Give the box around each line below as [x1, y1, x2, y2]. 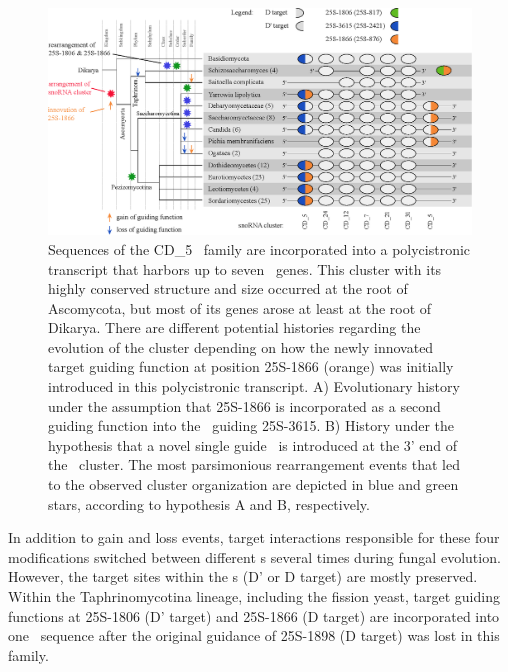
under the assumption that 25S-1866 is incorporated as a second [48, 395, 441, 416]
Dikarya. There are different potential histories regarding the [48, 317, 421, 338]
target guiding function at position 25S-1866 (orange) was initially [48, 356, 454, 377]
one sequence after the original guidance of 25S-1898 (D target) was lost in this [8, 625, 500, 646]
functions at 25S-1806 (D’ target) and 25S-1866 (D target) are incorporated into [8, 605, 500, 626]
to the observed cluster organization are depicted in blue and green [48, 474, 459, 495]
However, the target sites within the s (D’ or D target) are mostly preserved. [8, 566, 478, 587]
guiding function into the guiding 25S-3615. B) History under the [48, 415, 455, 436]
